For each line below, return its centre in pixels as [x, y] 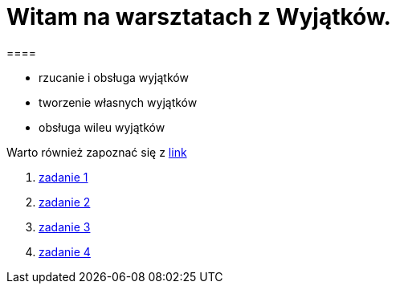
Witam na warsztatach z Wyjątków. [199, 17]
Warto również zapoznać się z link [97, 152]
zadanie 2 [65, 202]
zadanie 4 [65, 251]
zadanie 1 [63, 177]
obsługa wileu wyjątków [102, 127]
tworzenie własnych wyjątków [118, 102]
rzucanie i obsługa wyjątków [114, 77]
